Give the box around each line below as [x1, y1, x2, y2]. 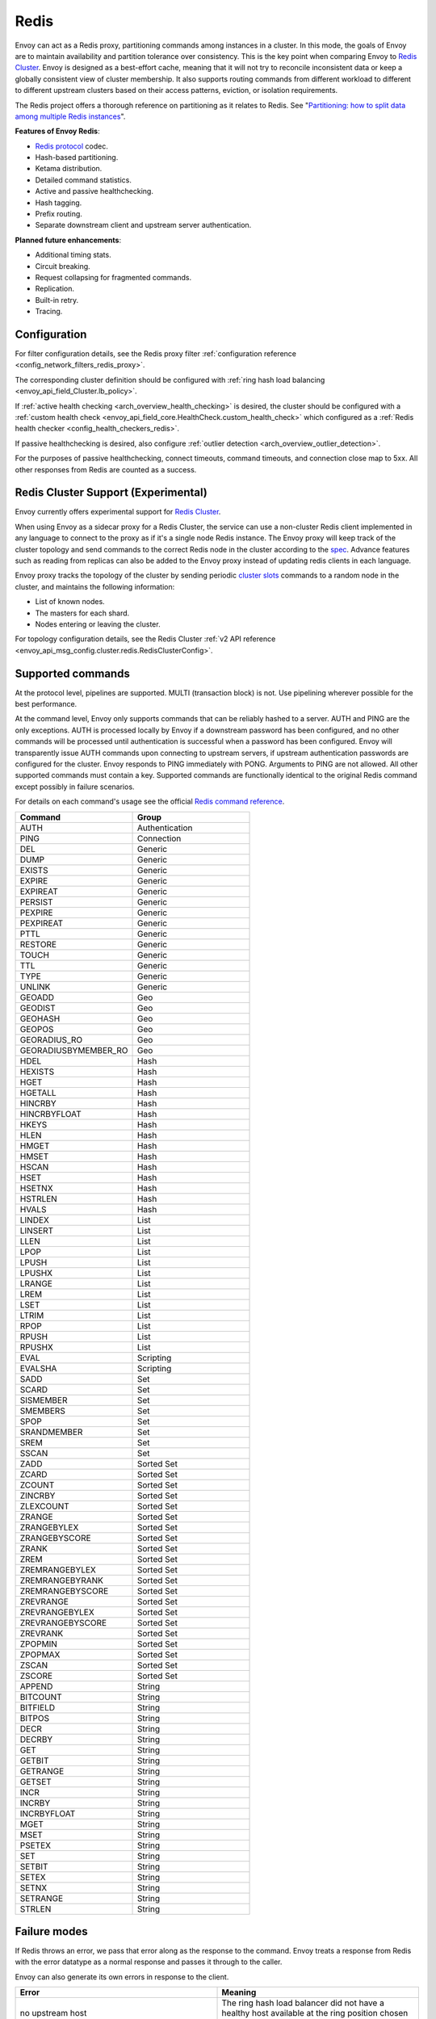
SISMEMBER [19, 1394, 68, 1405]
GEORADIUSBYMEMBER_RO [19, 1044, 128, 1056]
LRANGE [19, 1278, 52, 1289]
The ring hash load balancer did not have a [221, 1997, 385, 2009]
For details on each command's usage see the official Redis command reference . [15, 796, 285, 807]
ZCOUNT [19, 1479, 55, 1490]
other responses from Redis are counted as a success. [15, 464, 197, 474]
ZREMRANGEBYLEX [19, 1564, 97, 1575]
